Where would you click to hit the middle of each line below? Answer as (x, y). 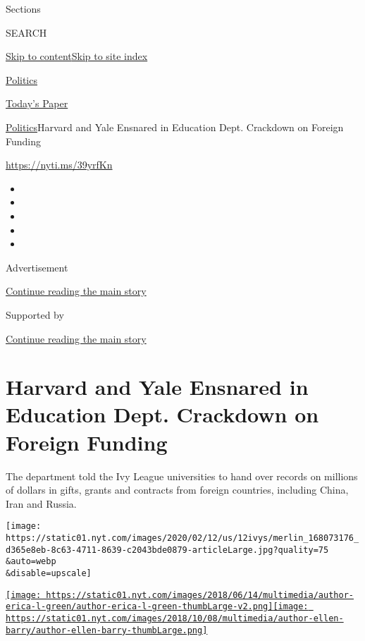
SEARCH (26, 32)
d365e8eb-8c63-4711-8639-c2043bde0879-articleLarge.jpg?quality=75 (167, 550)
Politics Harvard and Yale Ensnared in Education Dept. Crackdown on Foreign (175, 127)
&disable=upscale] (49, 573)
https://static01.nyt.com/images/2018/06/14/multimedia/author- (200, 595)
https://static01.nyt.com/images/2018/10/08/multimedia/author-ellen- (175, 618)
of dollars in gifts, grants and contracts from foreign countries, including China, (177, 490)
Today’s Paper (37, 103)
